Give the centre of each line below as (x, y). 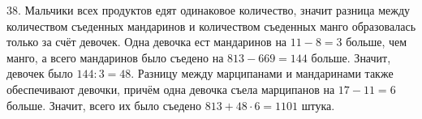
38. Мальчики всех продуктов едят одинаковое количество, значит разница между (209, 10)
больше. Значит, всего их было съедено (104, 105)
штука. (318, 105)
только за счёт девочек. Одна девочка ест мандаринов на (147, 42)
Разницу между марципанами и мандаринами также (265, 73)
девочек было (40, 73)
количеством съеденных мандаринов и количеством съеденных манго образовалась (211, 25)
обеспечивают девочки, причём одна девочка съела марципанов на (171, 89)
